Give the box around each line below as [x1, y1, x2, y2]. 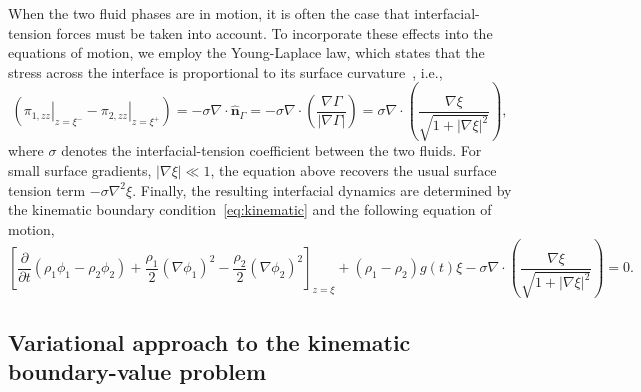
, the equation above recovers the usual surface [210, 160, 497, 180]
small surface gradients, [8, 160, 152, 180]
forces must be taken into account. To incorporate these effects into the [56, 22, 493, 43]
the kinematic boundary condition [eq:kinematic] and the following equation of [8, 199, 492, 220]
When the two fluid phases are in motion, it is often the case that [8, 3, 410, 23]
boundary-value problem [8, 356, 267, 387]
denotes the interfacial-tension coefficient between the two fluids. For [61, 140, 482, 161]
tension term [8, 179, 86, 200]
